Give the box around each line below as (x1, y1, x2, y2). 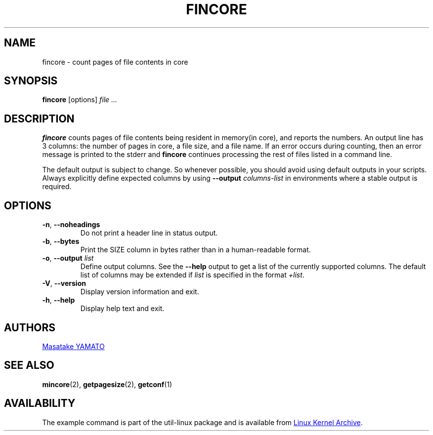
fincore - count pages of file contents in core (42, 57, 188, 66)
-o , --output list (42, 254, 94, 263)
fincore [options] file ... (42, 95, 118, 104)
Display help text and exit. (80, 304, 165, 313)
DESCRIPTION (4, 112, 75, 125)
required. (42, 182, 72, 191)
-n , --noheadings (42, 220, 100, 229)
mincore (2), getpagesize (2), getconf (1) (42, 380, 173, 389)
